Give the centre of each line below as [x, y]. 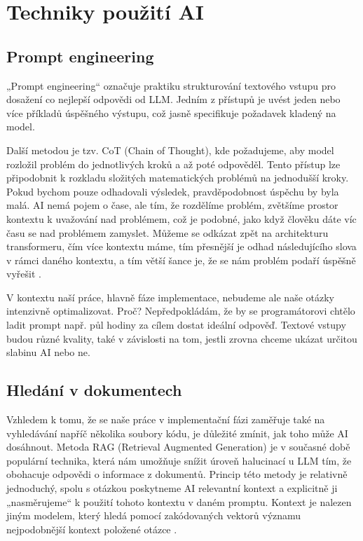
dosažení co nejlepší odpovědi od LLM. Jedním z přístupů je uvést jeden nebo [173, 99]
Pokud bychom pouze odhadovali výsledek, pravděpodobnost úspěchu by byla [173, 191]
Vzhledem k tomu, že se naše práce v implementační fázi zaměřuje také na [166, 419]
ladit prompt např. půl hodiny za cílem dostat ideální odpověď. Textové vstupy [176, 325]
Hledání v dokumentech [94, 390]
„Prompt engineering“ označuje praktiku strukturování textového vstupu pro [171, 85]
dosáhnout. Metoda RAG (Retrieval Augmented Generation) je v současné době [178, 447]
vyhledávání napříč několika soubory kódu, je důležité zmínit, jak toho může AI [177, 433]
